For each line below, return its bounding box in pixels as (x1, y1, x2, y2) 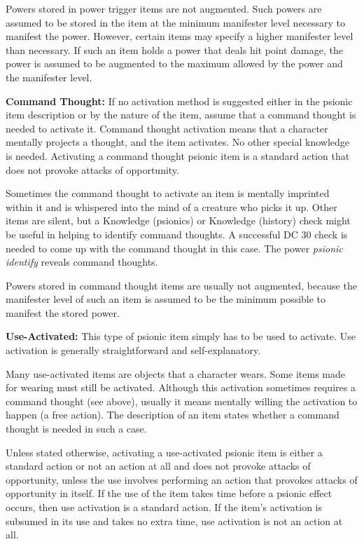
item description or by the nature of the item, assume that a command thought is (6, 107, 356, 122)
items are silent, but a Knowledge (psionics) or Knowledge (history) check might (6, 213, 351, 228)
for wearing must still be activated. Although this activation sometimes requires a (6, 380, 356, 395)
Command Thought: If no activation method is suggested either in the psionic (6, 93, 353, 108)
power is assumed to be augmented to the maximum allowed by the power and (6, 56, 343, 71)
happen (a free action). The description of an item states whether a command (6, 407, 339, 422)
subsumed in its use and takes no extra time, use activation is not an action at (6, 513, 343, 528)
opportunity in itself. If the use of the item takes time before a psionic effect (6, 486, 332, 501)
